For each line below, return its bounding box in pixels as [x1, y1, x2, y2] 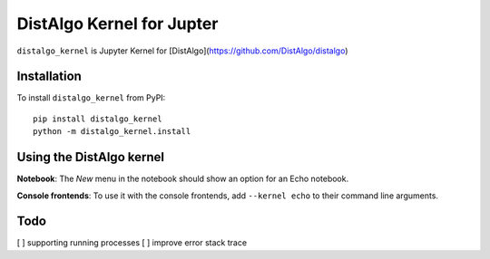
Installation [16, 69, 82, 84]
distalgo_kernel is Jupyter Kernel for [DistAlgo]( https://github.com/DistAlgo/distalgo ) [16, 45, 348, 56]
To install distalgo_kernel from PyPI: [16, 92, 166, 103]
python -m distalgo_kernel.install [33, 127, 191, 137]
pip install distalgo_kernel [33, 113, 162, 124]
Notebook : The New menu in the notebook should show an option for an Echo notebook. [16, 173, 349, 185]
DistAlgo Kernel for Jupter [16, 14, 219, 34]
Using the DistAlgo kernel [16, 149, 165, 165]
